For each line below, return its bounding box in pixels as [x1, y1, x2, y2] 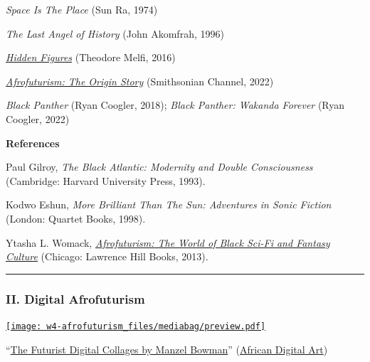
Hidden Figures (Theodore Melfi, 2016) [6, 50, 176, 65]
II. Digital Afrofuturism [6, 289, 145, 307]
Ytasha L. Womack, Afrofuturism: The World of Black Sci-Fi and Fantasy [6, 235, 330, 250]
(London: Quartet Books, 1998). [6, 211, 146, 225]
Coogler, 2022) [6, 111, 70, 126]
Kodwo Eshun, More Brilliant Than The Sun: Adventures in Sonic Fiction [6, 197, 332, 212]
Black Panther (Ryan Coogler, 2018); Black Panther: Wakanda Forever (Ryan [6, 97, 345, 112]
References [6, 135, 60, 150]
